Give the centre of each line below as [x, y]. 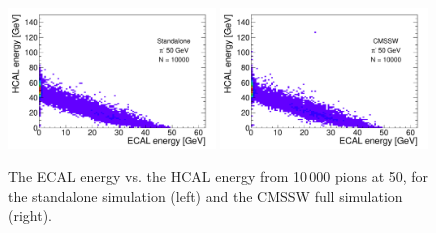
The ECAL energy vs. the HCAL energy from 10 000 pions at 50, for [218, 176]
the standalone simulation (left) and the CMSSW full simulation [205, 195]
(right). [30, 215]
